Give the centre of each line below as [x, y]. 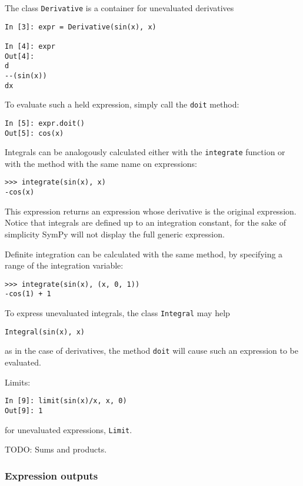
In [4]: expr [30, 46]
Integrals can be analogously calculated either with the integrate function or [145, 152]
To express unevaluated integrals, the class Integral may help [117, 313]
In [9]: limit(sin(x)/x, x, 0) [66, 401]
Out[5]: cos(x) [34, 133]
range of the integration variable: [64, 265]
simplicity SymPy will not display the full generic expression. [115, 234]
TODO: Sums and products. [56, 449]
